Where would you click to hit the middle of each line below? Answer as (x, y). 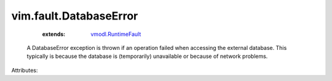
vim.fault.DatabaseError (75, 16)
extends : (54, 34)
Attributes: (25, 70)
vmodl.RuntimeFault (116, 34)
